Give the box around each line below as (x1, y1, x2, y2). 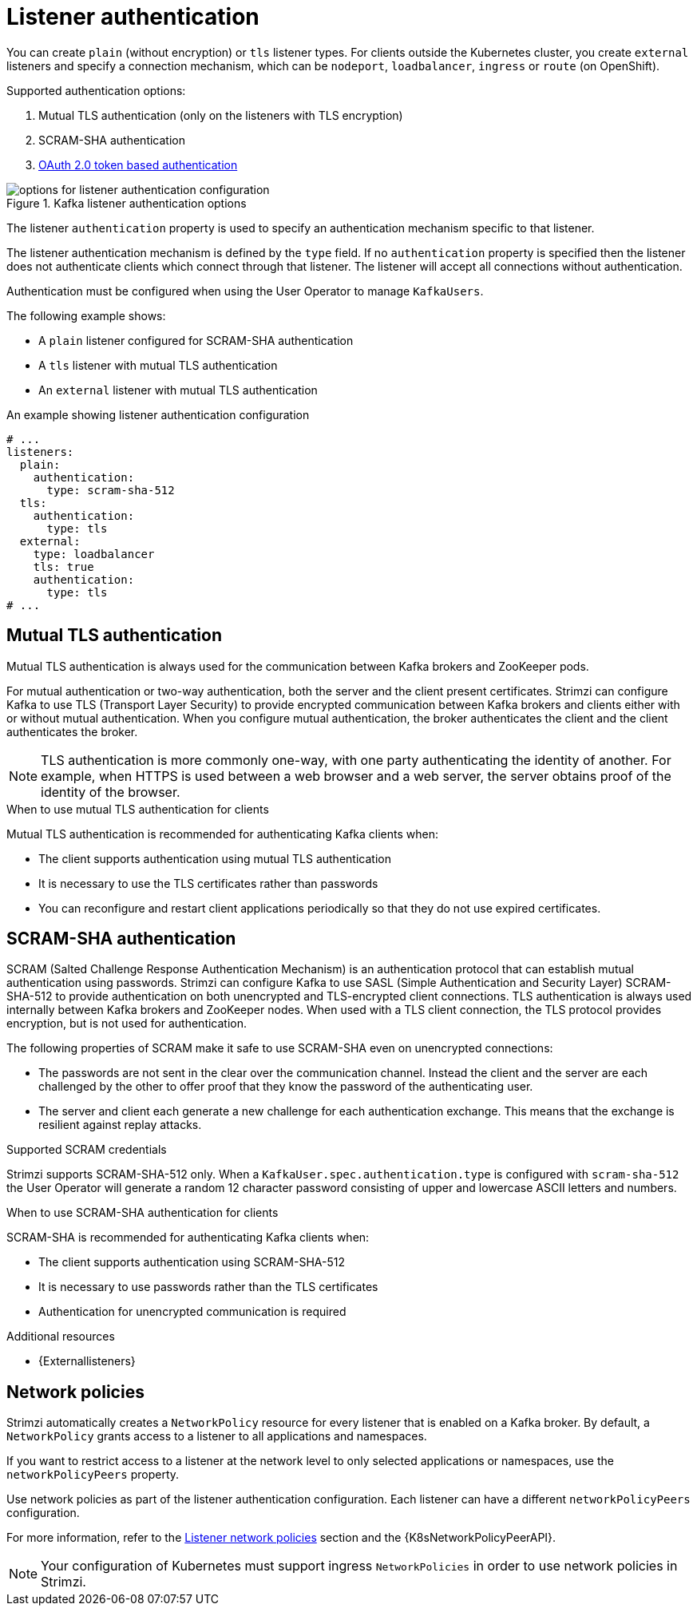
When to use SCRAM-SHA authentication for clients (6, 1206, 279, 1220)
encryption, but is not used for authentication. (6, 1016, 248, 1031)
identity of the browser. (41, 783, 180, 800)
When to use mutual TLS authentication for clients (6, 802, 269, 816)
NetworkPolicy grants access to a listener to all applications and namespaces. (6, 1429, 427, 1444)
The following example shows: (6, 308, 166, 323)
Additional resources (6, 1329, 115, 1344)
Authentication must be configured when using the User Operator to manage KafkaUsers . (6, 283, 484, 298)
